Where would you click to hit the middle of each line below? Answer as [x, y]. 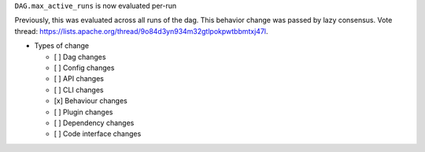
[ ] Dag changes [80, 57]
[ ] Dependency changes [94, 123]
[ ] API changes [79, 79]
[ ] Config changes [84, 68]
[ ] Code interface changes [98, 134]
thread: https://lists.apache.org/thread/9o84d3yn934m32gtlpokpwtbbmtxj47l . [141, 31]
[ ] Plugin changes [83, 112]
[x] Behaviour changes [91, 101]
